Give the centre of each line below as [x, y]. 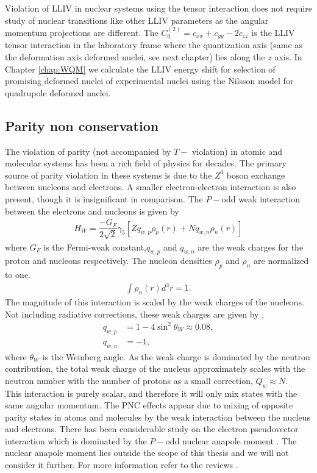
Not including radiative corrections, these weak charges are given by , [135, 314]
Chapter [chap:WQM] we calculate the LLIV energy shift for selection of [140, 69]
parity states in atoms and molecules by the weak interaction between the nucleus [158, 417]
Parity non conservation [82, 125]
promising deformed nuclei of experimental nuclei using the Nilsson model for [149, 81]
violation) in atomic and [237, 151]
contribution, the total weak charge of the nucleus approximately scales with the [155, 368]
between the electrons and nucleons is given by [92, 211]
